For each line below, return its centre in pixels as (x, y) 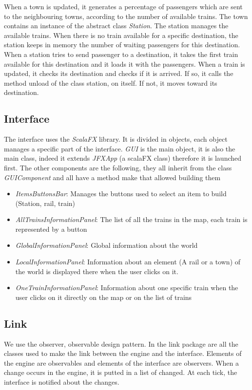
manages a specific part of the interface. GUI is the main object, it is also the (120, 148)
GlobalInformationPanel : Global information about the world (107, 245)
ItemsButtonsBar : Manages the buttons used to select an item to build (121, 194)
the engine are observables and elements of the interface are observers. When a (122, 362)
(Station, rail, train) (45, 203)
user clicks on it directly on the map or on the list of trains (104, 297)
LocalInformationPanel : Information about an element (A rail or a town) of (128, 262)
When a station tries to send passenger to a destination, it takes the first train (121, 54)
